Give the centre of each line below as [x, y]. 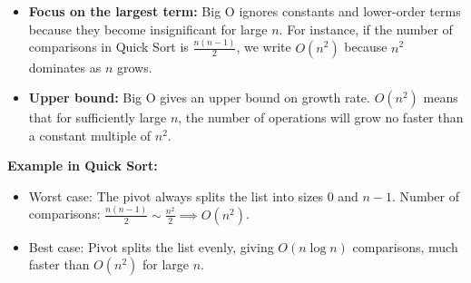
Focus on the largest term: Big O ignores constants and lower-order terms [245, 11]
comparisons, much [405, 246]
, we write [264, 47]
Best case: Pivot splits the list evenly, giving [151, 246]
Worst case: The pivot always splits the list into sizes [176, 195]
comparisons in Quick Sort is [108, 47]
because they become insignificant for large [148, 29]
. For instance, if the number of [366, 29]
